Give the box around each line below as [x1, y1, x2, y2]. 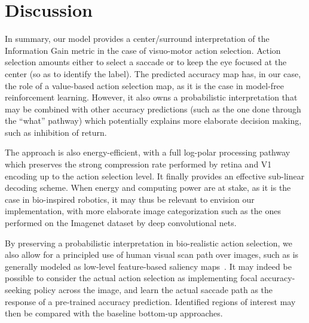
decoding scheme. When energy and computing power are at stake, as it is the [5, 181, 291, 194]
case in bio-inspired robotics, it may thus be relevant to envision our [5, 193, 255, 205]
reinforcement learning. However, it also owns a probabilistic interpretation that [5, 91, 298, 103]
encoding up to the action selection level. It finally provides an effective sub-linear [5, 169, 305, 182]
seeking [5, 284, 32, 295]
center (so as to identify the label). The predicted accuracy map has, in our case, [5, 67, 301, 80]
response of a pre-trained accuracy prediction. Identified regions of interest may [5, 295, 296, 307]
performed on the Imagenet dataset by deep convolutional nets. [5, 217, 237, 229]
